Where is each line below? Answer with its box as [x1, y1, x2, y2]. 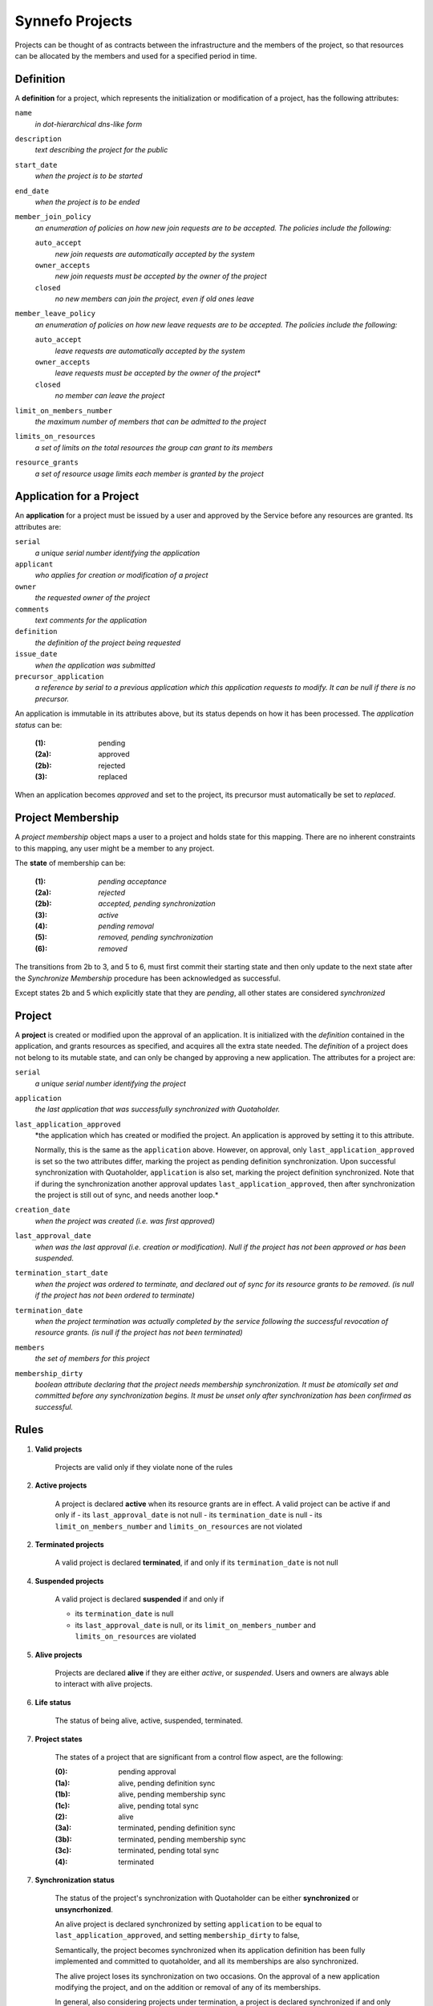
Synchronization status [34, 1874, 115, 1885]
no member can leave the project [55, 391, 165, 400]
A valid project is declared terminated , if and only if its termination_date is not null [55, 1557, 338, 1568]
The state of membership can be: [14, 859, 126, 868]
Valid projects [34, 1444, 83, 1454]
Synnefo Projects [14, 12, 132, 30]
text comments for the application [34, 615, 148, 625]
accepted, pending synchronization [98, 899, 216, 908]
